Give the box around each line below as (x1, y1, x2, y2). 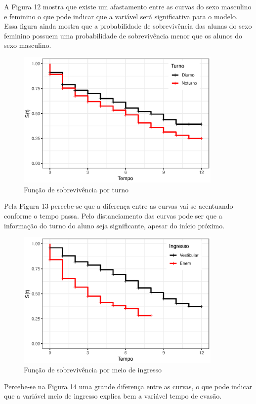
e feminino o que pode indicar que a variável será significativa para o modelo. (4, 11, 238, 21)
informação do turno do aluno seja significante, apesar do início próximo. (4, 220, 225, 230)
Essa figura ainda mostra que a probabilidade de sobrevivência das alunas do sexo (4, 21, 252, 31)
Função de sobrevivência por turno (24, 184, 128, 194)
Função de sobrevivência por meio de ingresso (24, 365, 162, 375)
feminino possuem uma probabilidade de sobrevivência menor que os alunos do (4, 30, 242, 40)
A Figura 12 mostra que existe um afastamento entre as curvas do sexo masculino (4, 1, 252, 11)
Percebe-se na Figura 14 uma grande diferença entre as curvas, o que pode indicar (4, 381, 253, 391)
